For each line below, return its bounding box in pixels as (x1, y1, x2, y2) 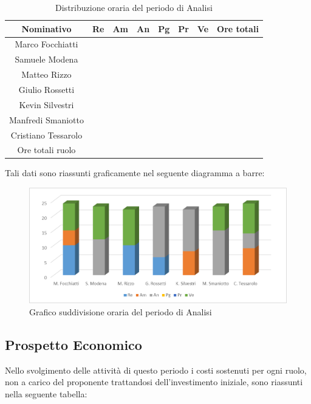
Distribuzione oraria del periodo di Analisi (55, 1, 213, 13)
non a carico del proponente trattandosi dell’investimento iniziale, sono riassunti (5, 375, 303, 388)
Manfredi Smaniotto (9, 113, 84, 126)
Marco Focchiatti (15, 38, 78, 50)
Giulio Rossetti (18, 83, 75, 95)
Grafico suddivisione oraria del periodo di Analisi (29, 305, 212, 318)
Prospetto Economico (5, 335, 142, 354)
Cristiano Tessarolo (10, 128, 83, 141)
